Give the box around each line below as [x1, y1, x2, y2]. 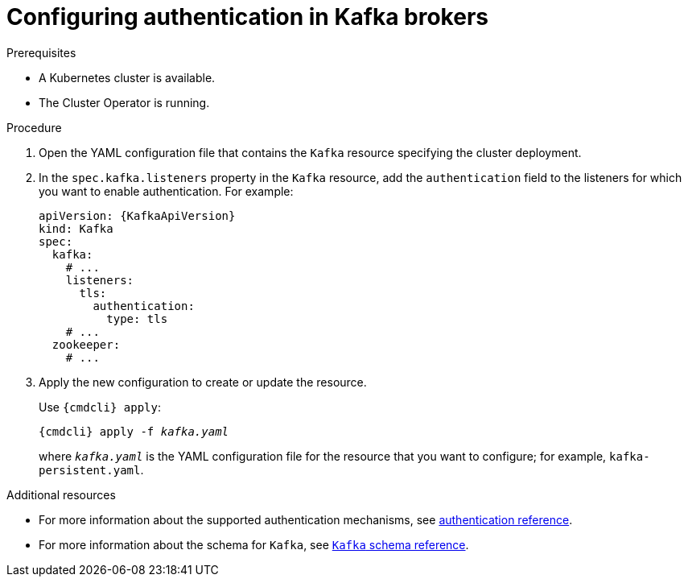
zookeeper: [51, 337, 121, 351]
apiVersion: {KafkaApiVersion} [39, 209, 236, 222]
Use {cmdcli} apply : [39, 399, 161, 414]
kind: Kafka [39, 221, 113, 235]
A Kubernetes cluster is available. [39, 70, 216, 85]
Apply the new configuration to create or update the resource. [39, 374, 367, 389]
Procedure [6, 120, 62, 134]
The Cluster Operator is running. [39, 95, 210, 110]
